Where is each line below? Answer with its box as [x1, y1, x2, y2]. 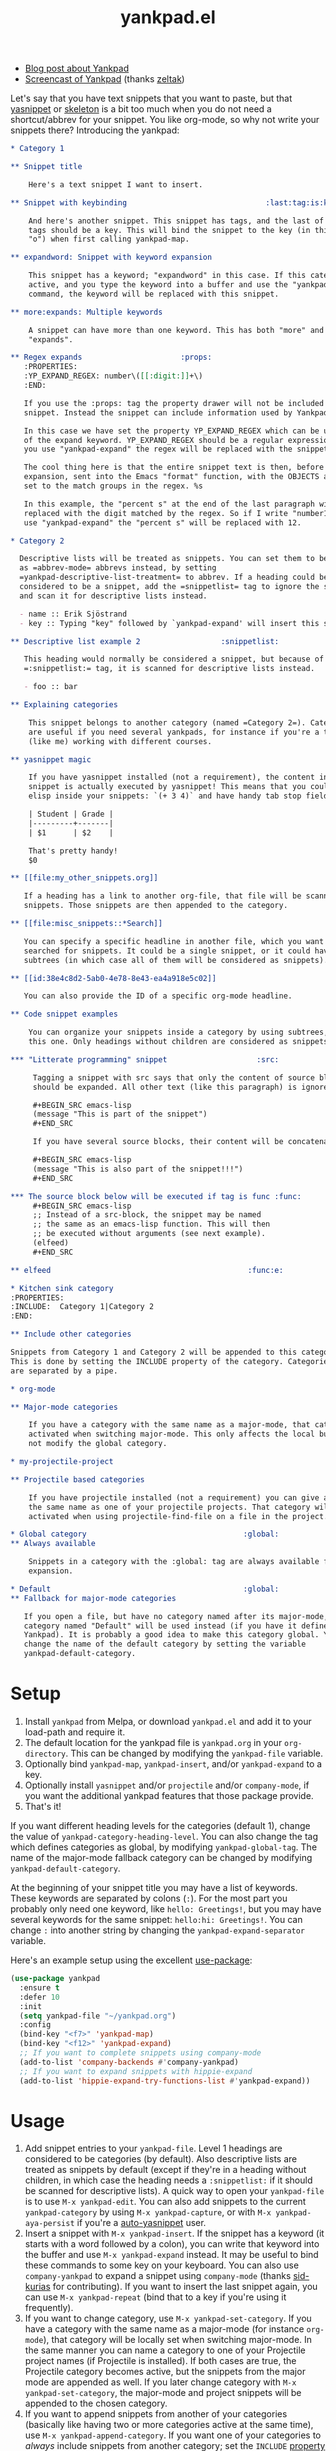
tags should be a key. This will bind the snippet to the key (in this [28, 225, 333, 235]
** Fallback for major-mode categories [10, 1593, 177, 1603]
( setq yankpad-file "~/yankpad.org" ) [19, 2011, 177, 2021]
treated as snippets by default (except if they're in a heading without [24, 2164, 307, 2176]
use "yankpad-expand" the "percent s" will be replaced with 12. [23, 517, 302, 528]
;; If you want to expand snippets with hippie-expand [19, 2066, 253, 2076]
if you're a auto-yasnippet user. [76, 2217, 207, 2229]
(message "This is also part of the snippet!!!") [32, 1164, 244, 1174]
